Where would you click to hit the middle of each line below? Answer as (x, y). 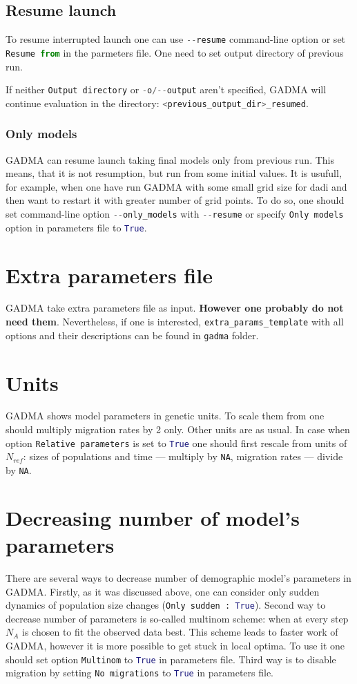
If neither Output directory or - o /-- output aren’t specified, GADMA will (166, 89)
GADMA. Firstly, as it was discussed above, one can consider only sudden (163, 591)
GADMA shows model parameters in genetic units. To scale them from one (165, 416)
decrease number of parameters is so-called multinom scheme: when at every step (177, 618)
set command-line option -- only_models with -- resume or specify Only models (175, 214)
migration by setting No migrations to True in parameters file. (139, 673)
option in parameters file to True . (76, 227)
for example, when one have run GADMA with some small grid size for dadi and (176, 186)
